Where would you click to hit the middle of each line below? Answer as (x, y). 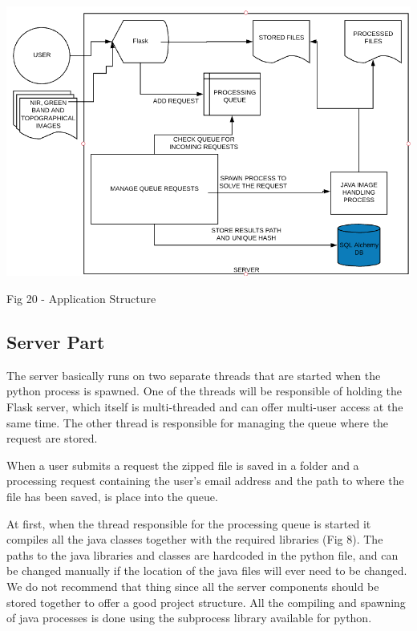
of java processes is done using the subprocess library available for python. (189, 618)
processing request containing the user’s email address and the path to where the (205, 481)
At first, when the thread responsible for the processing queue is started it (189, 523)
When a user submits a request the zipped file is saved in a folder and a (183, 465)
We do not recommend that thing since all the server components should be (193, 586)
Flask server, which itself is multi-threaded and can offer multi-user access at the (205, 406)
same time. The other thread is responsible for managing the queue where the (198, 422)
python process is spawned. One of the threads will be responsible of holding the (204, 391)
